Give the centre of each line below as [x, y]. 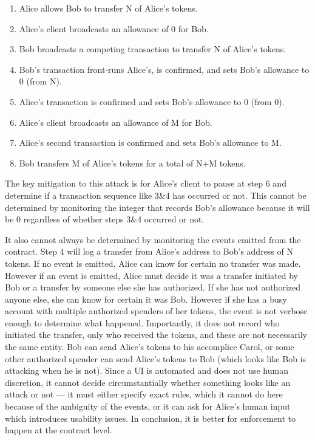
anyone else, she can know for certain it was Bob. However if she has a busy [146, 299]
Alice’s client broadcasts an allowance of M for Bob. [116, 122]
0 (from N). [40, 81]
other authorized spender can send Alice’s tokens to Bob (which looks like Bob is [155, 358]
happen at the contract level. [59, 430]
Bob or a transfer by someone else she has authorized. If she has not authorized [153, 287]
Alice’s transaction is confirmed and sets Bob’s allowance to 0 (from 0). [152, 101]
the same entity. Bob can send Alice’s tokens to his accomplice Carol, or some [150, 347]
